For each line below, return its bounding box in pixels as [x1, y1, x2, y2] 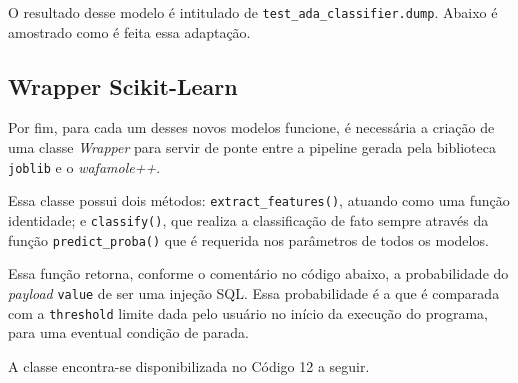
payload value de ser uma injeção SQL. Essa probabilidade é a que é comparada [8, 282, 500, 303]
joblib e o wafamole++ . [8, 156, 161, 177]
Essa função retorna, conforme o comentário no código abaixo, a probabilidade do [8, 263, 509, 284]
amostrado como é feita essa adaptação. [8, 21, 251, 42]
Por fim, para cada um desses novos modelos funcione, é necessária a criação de [8, 117, 495, 138]
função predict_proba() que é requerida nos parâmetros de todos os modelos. [8, 229, 489, 250]
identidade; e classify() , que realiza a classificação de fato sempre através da [8, 209, 489, 230]
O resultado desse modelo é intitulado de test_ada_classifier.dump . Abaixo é [8, 2, 498, 22]
